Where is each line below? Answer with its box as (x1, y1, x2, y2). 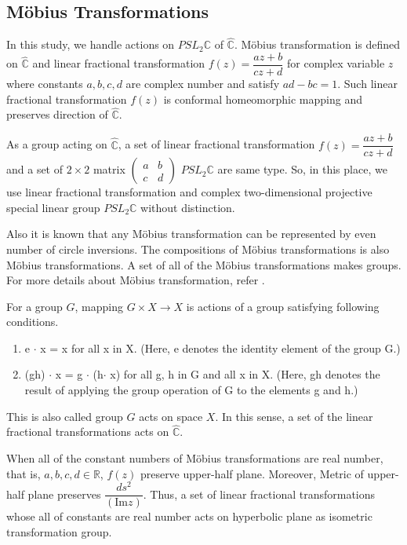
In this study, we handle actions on (6, 36, 175, 53)
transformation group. (6, 524, 112, 540)
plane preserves (27, 485, 101, 502)
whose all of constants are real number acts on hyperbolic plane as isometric (6, 508, 372, 525)
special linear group (6, 199, 100, 215)
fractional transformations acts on (6, 423, 169, 440)
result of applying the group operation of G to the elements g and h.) (24, 382, 358, 398)
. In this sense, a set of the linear (215, 408, 373, 424)
